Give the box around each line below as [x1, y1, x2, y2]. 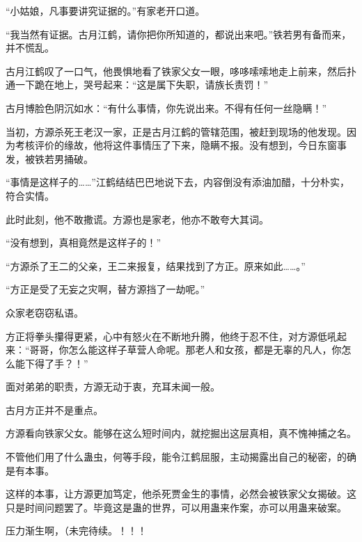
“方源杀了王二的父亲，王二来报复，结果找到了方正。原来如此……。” [6, 258, 306, 273]
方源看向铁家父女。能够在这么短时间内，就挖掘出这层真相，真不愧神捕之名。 [6, 426, 356, 440]
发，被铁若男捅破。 [6, 151, 93, 166]
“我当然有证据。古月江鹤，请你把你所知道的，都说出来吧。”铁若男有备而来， [6, 26, 352, 41]
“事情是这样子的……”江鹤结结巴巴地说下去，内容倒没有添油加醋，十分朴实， [6, 175, 349, 189]
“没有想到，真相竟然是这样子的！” [6, 235, 162, 250]
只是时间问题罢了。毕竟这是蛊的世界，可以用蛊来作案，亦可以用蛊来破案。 [6, 500, 347, 514]
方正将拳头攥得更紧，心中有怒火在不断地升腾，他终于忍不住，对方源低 [6, 328, 327, 343]
